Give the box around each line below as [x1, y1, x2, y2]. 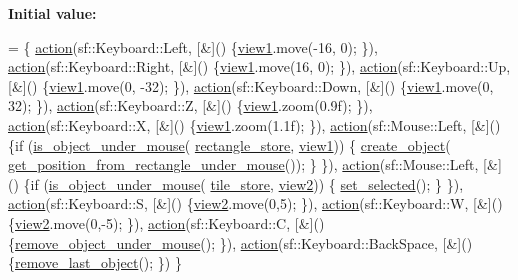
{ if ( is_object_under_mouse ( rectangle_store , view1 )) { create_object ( [8, 134, 451, 155]
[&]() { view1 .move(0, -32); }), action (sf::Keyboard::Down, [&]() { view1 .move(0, [8, 75, 494, 96]
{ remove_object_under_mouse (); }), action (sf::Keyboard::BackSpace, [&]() [8, 232, 473, 253]
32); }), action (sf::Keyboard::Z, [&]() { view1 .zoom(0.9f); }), [8, 95, 373, 116]
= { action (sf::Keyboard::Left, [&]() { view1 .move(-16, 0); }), [8, 36, 378, 57]
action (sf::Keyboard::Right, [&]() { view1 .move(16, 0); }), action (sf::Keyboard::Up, [8, 56, 511, 77]
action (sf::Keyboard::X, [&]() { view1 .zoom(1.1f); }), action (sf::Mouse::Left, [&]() [8, 114, 501, 135]
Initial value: [8, 3, 97, 23]
